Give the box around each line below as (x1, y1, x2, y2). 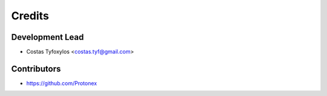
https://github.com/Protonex (26, 79, 97, 87)
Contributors (11, 63, 61, 74)
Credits (11, 9, 50, 22)
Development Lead (11, 32, 84, 42)
